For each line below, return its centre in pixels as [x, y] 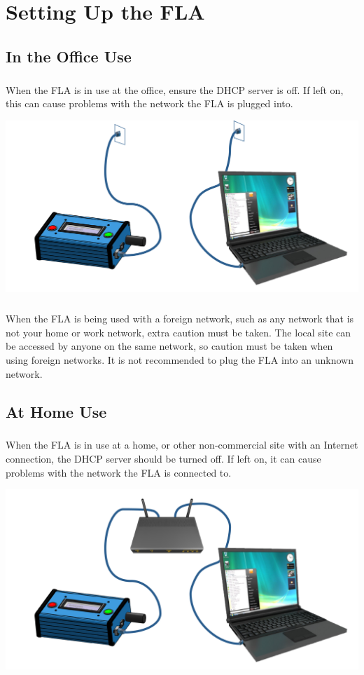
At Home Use [56, 411]
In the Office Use [69, 56]
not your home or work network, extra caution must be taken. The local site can [178, 332]
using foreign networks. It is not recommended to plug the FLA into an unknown [180, 360]
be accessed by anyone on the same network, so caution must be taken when [169, 346]
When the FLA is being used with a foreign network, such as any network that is [180, 319]
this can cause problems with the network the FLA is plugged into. [149, 103]
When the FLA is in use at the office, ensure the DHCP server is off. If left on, [175, 89]
